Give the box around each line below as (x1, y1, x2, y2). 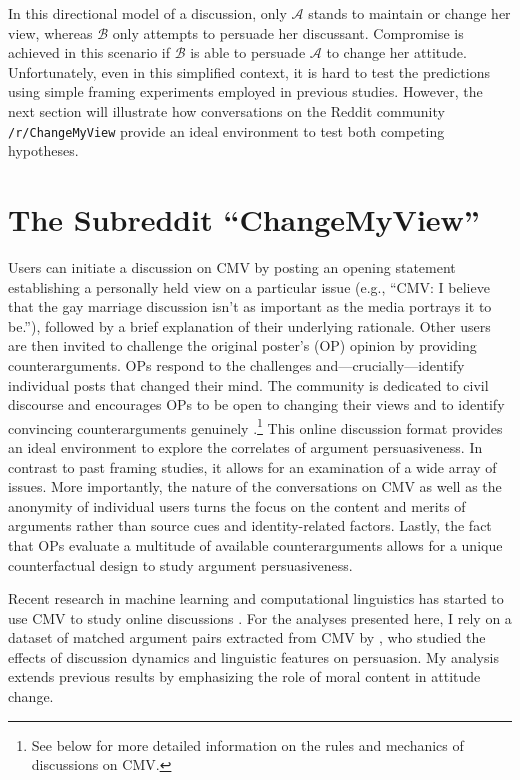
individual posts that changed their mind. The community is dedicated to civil (8, 374, 489, 395)
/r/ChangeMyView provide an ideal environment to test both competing (8, 120, 445, 141)
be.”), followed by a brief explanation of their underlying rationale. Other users (8, 315, 491, 336)
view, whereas (8, 22, 93, 43)
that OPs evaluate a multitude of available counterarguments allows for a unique (8, 534, 503, 555)
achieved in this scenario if (8, 42, 170, 63)
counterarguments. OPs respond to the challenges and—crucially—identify (8, 354, 465, 375)
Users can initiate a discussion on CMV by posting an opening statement (8, 256, 456, 277)
